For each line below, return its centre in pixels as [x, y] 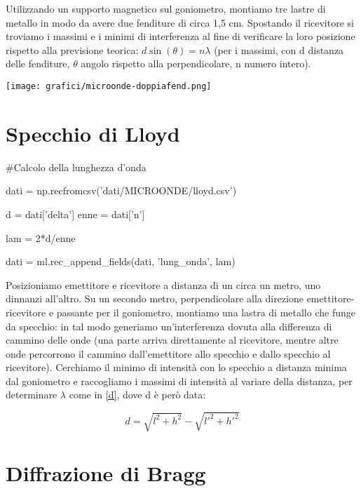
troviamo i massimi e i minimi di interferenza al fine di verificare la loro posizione [180, 36]
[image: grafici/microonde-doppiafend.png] [109, 86]
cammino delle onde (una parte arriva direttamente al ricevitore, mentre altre [172, 340]
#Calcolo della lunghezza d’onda [76, 167]
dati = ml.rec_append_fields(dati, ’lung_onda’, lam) [121, 261]
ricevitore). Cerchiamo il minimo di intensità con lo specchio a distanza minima [176, 367]
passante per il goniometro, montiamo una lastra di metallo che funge [206, 312]
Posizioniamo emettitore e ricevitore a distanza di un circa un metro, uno [163, 284]
